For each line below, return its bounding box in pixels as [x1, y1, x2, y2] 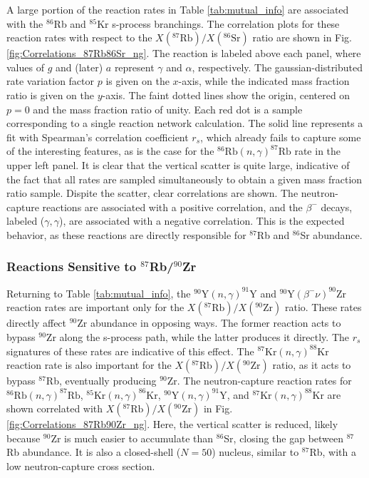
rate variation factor [6, 73, 95, 88]
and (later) [55, 59, 103, 74]
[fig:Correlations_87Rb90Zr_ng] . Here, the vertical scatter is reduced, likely [6, 417, 338, 432]
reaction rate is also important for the [6, 357, 172, 372]
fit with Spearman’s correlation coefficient [6, 129, 189, 144]
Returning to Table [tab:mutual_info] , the [6, 285, 191, 300]
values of [6, 59, 44, 74]
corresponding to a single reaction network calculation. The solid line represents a [6, 116, 363, 131]
